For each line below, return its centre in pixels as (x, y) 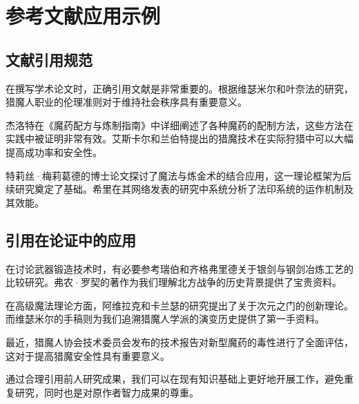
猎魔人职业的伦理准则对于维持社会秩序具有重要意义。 (126, 102)
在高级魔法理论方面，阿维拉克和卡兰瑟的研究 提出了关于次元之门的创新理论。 (179, 305)
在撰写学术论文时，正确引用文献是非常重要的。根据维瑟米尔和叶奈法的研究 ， (179, 88)
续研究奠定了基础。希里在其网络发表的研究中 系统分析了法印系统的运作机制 (175, 189)
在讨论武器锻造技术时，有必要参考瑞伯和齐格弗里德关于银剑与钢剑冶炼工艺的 (179, 268)
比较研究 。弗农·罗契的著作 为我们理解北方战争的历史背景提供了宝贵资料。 (174, 282)
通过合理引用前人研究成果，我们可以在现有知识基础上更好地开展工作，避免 (175, 379)
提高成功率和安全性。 (54, 152)
